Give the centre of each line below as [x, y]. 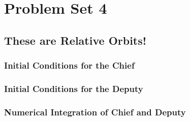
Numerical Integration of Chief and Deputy [95, 112]
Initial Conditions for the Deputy [74, 88]
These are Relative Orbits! [75, 40]
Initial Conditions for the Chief [69, 65]
